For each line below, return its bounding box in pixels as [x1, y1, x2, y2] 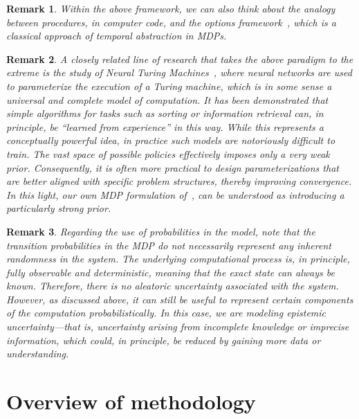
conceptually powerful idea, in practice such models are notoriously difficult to [6, 133, 335, 148]
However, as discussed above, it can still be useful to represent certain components [6, 292, 353, 306]
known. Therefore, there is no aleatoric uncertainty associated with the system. [6, 278, 339, 293]
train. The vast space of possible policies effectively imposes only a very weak [6, 146, 330, 161]
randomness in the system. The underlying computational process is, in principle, [6, 251, 350, 266]
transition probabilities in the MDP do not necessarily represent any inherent [6, 238, 331, 252]
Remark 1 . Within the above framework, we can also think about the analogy [6, 1, 335, 15]
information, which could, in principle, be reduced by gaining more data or [6, 332, 321, 347]
